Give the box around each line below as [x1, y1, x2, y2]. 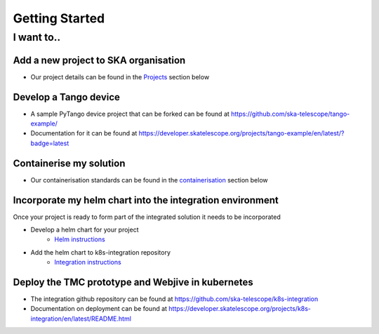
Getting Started [13, 11, 105, 26]
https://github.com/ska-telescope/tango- [230, 109, 350, 118]
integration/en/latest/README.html [30, 314, 131, 323]
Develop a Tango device [13, 91, 121, 103]
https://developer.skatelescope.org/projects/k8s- [168, 305, 312, 313]
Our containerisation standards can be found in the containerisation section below [30, 175, 268, 184]
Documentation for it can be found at [30, 129, 138, 138]
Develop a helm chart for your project [30, 225, 140, 234]
